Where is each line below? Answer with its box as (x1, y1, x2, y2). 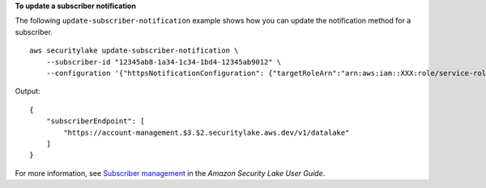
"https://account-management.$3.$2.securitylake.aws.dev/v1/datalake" (63, 127, 350, 137)
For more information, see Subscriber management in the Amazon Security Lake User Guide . (15, 168, 326, 178)
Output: (15, 86, 40, 96)
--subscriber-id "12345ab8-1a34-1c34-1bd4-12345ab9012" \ (45, 57, 282, 66)
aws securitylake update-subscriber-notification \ (29, 46, 239, 56)
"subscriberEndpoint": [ (45, 117, 145, 126)
